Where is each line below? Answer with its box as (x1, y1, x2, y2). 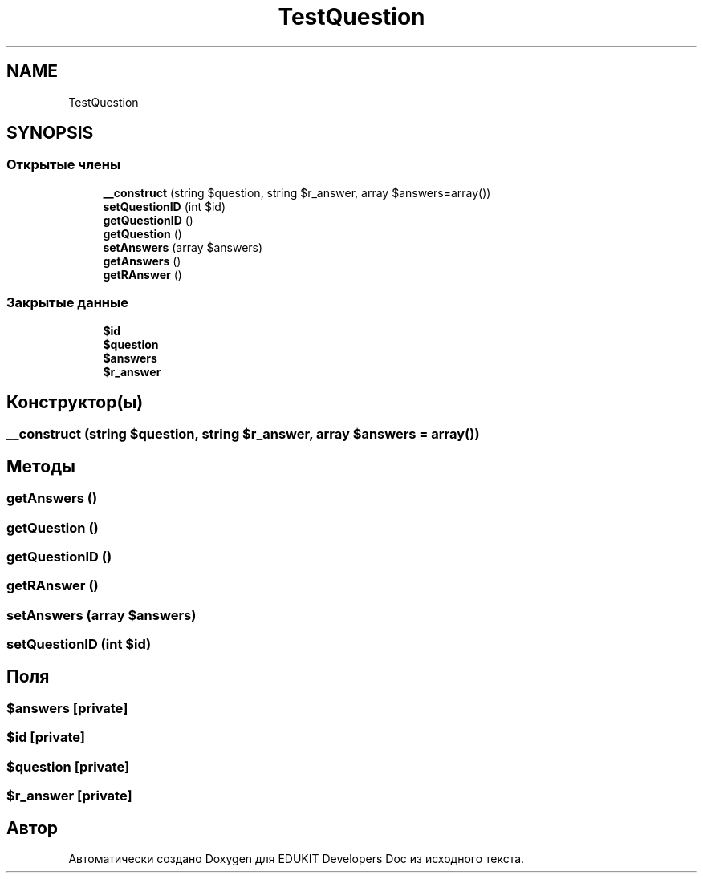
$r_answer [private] (6, 788, 132, 804)
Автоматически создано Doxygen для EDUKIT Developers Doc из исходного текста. (68, 851, 525, 865)
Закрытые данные (6, 294, 128, 311)
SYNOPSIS (6, 123, 94, 144)
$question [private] (6, 758, 130, 775)
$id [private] (6, 729, 85, 746)
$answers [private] (6, 699, 128, 716)
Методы (6, 456, 75, 476)
